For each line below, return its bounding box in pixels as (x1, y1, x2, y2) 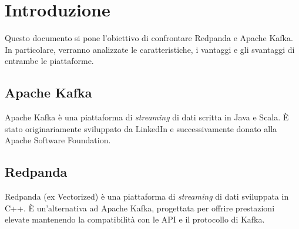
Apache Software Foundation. (5, 134, 111, 146)
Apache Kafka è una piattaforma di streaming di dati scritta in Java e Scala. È (5, 111, 289, 123)
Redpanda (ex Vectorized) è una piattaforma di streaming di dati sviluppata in (5, 190, 289, 203)
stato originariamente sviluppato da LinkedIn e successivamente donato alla (5, 122, 277, 134)
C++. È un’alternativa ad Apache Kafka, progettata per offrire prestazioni (5, 201, 275, 214)
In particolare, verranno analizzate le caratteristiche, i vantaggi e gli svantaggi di (5, 43, 295, 55)
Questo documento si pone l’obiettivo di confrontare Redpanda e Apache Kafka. (5, 32, 293, 44)
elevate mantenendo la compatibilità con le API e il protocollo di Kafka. (5, 213, 265, 225)
